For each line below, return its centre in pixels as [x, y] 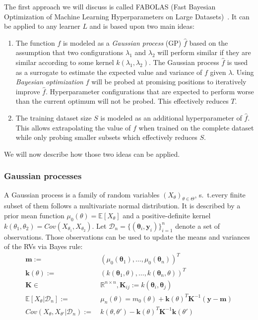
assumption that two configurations [69, 52]
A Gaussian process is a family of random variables [82, 194]
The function [35, 42]
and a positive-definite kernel [167, 215]
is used [237, 62]
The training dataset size [54, 117]
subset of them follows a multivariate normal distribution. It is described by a [122, 206]
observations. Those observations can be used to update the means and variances [127, 236]
